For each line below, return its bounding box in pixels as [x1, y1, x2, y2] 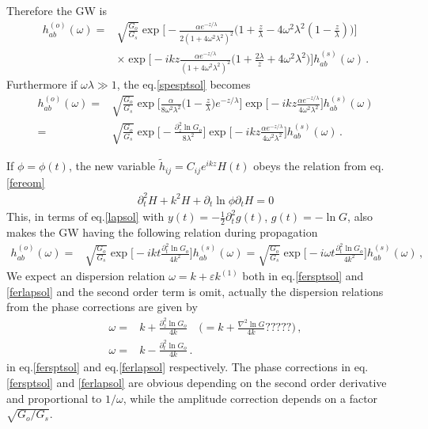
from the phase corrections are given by [6, 298, 198, 315]
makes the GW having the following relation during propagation [6, 223, 318, 240]
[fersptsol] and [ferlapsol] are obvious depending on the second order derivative [6, 374, 387, 391]
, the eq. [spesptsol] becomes [116, 76, 251, 93]
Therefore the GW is [6, 2, 108, 18]
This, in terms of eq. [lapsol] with [6, 208, 165, 225]
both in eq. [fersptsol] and [242, 268, 364, 284]
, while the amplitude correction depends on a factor [123, 389, 378, 406]
